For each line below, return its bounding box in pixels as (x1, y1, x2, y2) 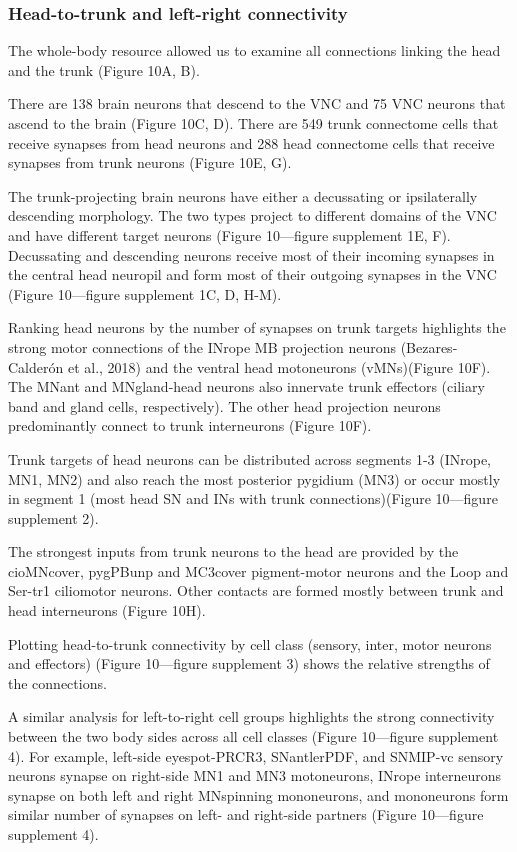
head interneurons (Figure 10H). (8, 600, 206, 621)
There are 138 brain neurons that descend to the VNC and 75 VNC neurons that (8, 93, 506, 114)
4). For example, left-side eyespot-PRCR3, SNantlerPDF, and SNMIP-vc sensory (8, 745, 504, 766)
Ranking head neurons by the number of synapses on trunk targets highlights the (8, 317, 506, 338)
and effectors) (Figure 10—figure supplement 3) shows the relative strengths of (8, 653, 490, 674)
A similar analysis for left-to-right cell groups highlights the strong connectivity (8, 706, 495, 727)
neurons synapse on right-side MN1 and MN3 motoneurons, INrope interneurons (8, 765, 502, 786)
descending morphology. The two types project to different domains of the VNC (8, 205, 497, 226)
